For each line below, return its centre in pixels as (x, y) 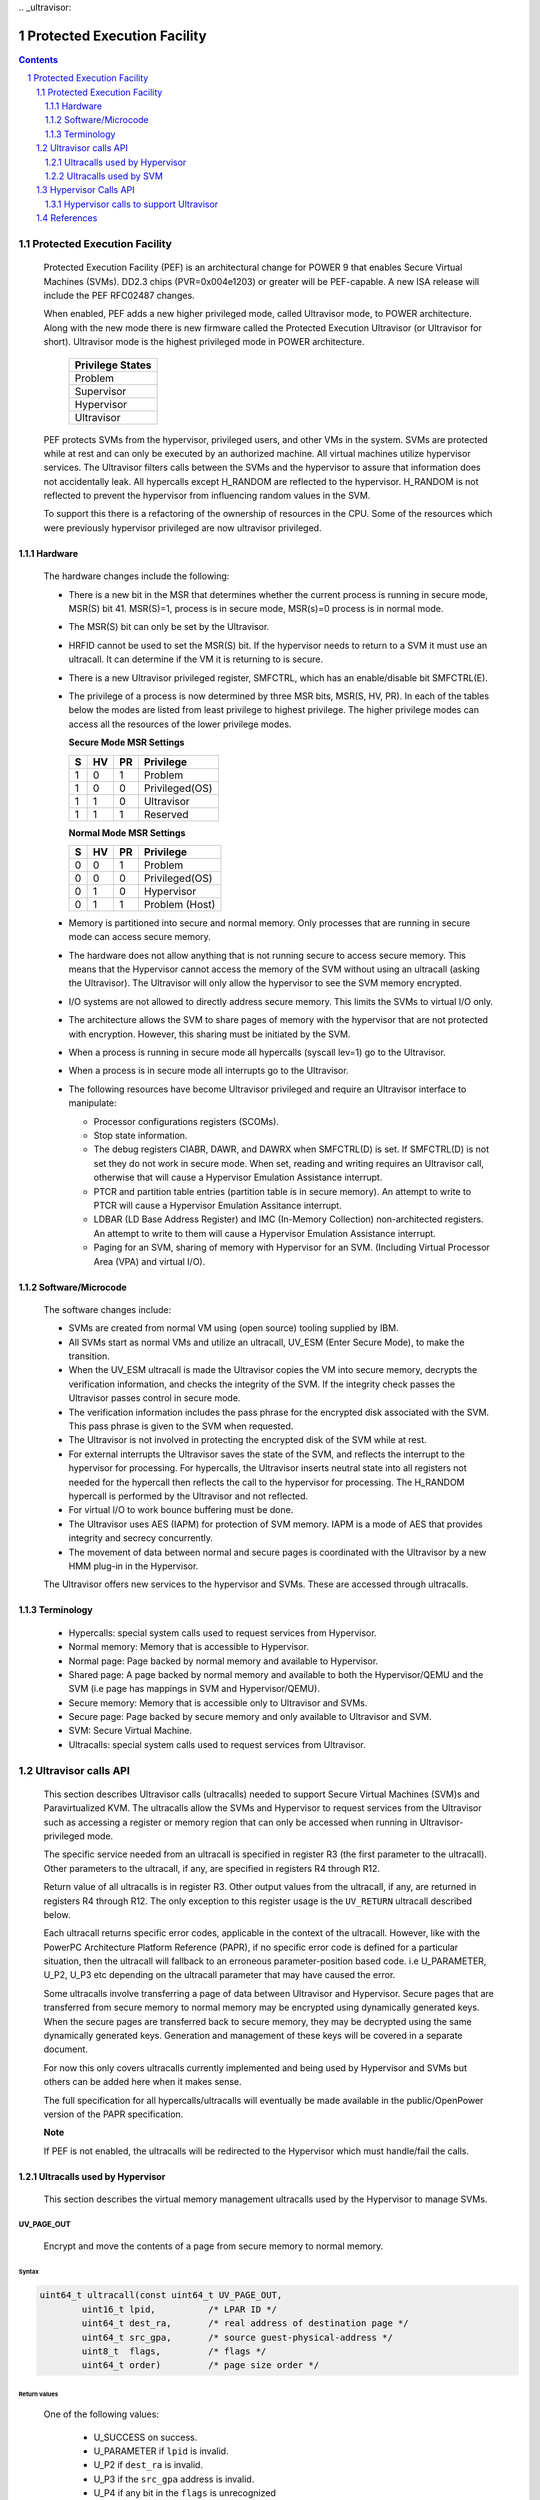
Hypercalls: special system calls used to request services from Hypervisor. (222, 1632)
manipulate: (92, 1103)
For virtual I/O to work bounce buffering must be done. (181, 1510)
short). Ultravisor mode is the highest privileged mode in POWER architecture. (204, 342)
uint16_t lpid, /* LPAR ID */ (179, 2309)
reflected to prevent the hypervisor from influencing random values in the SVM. (207, 496)
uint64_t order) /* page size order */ (200, 2365)
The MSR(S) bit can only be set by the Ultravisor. (169, 627)
